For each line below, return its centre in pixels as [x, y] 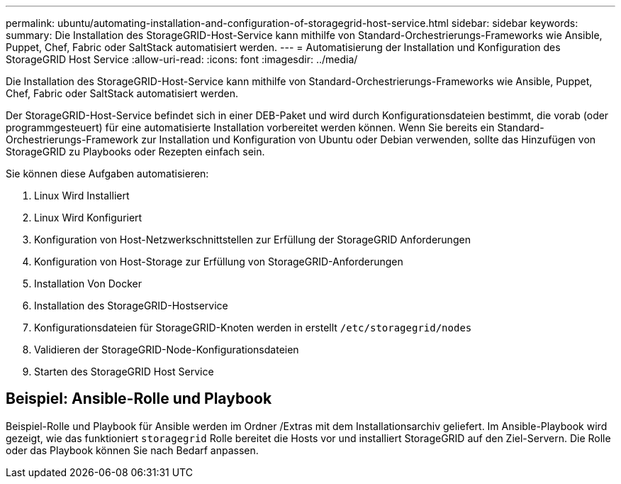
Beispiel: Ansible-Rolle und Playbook [139, 399]
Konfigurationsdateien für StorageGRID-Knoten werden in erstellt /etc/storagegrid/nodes [253, 328]
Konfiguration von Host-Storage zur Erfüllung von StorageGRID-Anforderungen [219, 262]
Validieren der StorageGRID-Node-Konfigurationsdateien [167, 350]
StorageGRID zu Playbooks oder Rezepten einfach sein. [135, 152]
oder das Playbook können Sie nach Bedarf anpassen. [132, 450]
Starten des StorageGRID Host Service [124, 372]
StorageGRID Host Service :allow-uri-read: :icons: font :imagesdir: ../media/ [182, 59]
